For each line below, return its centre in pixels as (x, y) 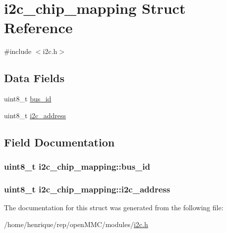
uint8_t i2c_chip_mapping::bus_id (77, 166)
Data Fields (34, 78)
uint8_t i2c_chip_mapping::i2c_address (87, 189)
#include (18, 51)
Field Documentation (59, 142)
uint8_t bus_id (28, 99)
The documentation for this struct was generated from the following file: (114, 208)
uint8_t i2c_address (35, 115)
